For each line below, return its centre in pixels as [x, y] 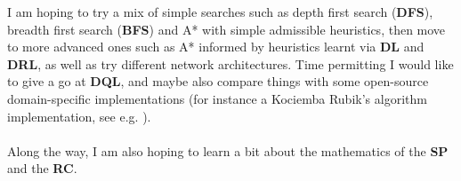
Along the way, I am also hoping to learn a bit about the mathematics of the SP [228, 150]
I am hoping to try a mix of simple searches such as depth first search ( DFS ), [220, 12]
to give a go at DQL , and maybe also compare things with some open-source [218, 81]
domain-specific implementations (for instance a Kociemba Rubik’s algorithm [217, 98]
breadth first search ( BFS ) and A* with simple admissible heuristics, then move [226, 29]
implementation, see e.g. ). [79, 116]
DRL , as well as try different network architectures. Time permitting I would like [230, 63]
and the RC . [42, 168]
